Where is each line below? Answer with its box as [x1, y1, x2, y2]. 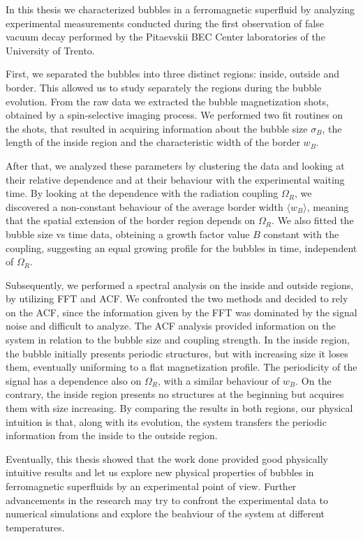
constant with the [263, 226, 339, 241]
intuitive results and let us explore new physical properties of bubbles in [6, 465, 314, 480]
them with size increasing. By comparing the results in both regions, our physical [6, 401, 353, 415]
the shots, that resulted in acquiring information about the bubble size [6, 121, 308, 135]
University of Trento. [6, 43, 95, 57]
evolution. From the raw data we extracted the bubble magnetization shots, [6, 94, 329, 108]
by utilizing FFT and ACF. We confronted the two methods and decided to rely [6, 291, 348, 306]
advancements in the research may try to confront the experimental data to [6, 492, 328, 507]
